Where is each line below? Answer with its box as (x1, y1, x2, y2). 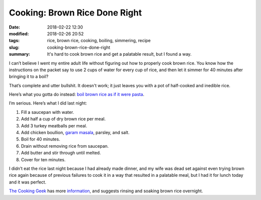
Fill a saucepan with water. (21, 109, 74, 115)
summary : (9, 51, 30, 57)
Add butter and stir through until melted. (21, 150, 101, 156)
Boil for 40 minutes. (21, 136, 60, 142)
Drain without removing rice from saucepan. (21, 143, 109, 149)
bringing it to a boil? (9, 74, 48, 79)
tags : (9, 38, 20, 44)
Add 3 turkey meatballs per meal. (21, 123, 87, 128)
